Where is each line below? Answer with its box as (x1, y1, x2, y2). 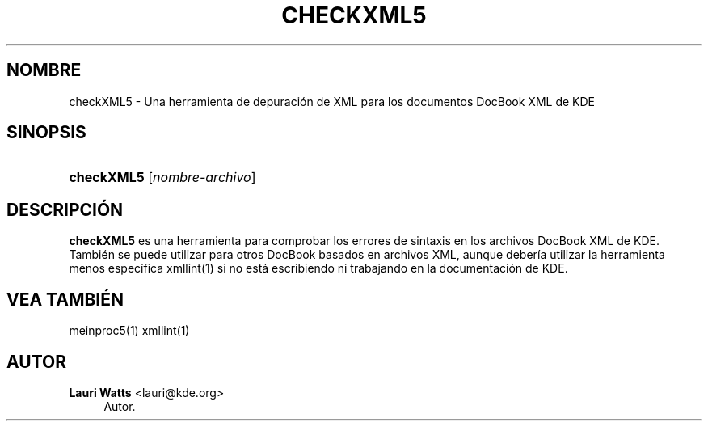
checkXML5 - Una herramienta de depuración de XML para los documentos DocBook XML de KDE (69, 94, 596, 108)
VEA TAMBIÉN (6, 289, 124, 310)
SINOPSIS (6, 122, 86, 143)
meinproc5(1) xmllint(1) (69, 323, 190, 338)
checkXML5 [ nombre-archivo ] (69, 169, 256, 186)
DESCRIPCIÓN (6, 199, 124, 220)
